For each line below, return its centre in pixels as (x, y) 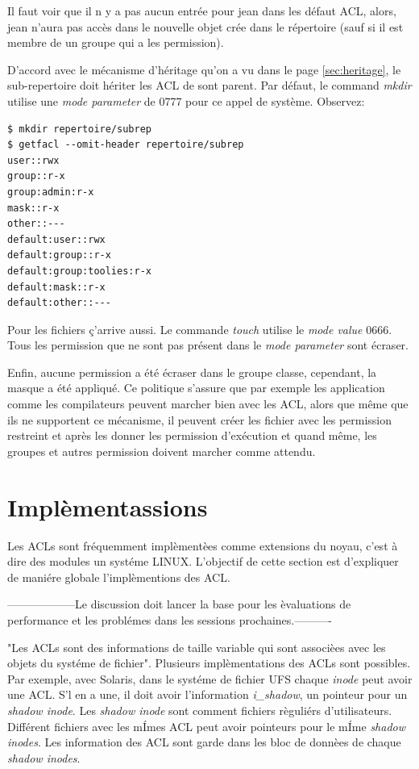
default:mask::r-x (56, 287)
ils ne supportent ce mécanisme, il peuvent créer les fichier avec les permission (200, 419)
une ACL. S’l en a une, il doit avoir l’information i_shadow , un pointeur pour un (207, 694)
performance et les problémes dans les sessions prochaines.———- (170, 619)
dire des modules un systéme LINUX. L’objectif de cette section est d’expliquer (203, 561)
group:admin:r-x (51, 192)
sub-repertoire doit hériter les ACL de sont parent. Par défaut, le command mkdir (209, 85)
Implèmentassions (108, 506)
